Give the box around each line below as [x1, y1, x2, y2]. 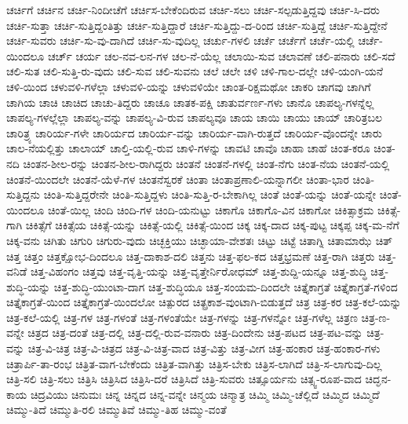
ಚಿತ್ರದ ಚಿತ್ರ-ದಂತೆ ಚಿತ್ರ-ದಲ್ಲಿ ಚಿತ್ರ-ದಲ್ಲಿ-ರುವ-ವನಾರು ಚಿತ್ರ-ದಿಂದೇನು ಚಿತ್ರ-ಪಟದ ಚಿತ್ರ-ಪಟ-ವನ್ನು [27, 324, 363, 341]
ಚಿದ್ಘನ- [365, 371, 392, 387]
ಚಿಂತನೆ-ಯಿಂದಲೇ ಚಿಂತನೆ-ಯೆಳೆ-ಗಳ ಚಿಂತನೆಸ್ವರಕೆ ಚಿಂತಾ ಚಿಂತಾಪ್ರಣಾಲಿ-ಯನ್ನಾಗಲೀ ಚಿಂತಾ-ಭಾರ [6, 170, 349, 187]
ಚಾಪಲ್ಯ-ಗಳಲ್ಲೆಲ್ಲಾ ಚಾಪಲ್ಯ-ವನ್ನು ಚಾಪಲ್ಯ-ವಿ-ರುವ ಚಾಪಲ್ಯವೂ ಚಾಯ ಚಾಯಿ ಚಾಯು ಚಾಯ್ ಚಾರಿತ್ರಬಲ [6, 109, 383, 126]
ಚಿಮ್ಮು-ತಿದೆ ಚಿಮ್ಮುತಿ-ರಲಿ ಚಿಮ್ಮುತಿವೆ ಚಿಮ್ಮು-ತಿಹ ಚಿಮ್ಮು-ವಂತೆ [6, 401, 227, 418]
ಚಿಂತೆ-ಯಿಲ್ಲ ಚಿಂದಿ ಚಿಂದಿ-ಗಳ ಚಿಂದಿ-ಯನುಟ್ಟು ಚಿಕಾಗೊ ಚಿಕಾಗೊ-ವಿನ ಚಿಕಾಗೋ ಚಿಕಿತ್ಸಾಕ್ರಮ [47, 201, 374, 217]
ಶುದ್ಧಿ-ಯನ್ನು [6, 278, 51, 294]
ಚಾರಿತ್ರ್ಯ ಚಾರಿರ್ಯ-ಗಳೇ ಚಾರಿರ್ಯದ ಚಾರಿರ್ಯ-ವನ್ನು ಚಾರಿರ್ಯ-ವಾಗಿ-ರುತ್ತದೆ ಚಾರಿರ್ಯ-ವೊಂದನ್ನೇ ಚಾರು [6, 124, 382, 141]
